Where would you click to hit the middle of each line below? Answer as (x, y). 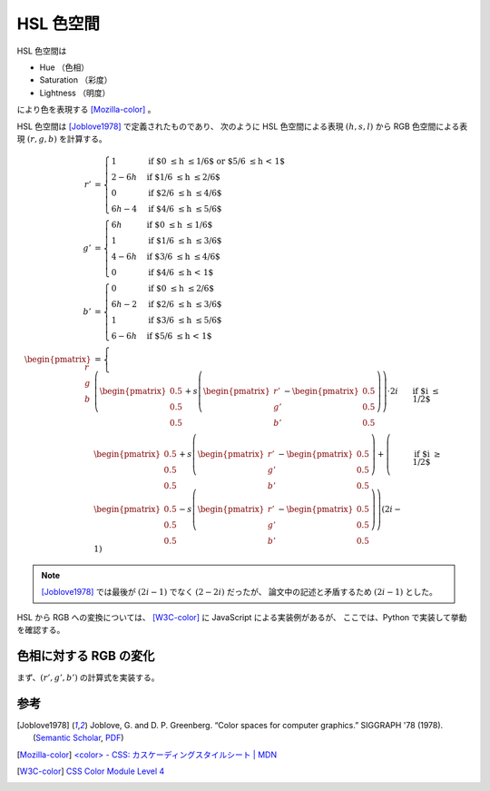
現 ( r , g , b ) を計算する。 (62, 138)
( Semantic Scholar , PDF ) (78, 738)
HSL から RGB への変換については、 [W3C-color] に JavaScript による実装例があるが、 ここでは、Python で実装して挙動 (242, 617)
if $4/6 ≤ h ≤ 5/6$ (185, 209)
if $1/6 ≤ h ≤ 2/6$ (184, 178)
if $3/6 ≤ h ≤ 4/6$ (184, 257)
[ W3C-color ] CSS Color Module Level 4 (91, 771)
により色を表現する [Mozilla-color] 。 (86, 110)
